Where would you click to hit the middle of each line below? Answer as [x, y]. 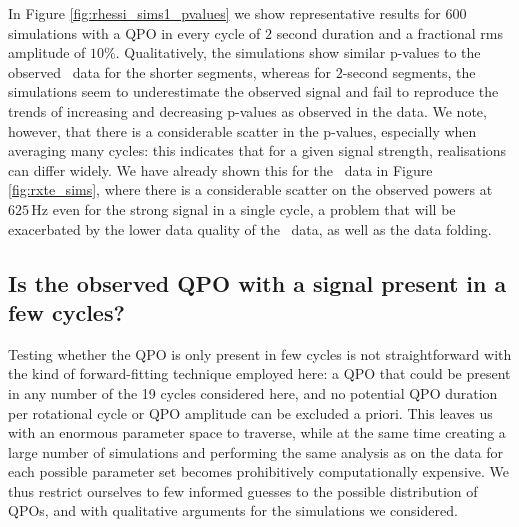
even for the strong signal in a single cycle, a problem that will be [254, 208]
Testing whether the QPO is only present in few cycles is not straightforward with [260, 353]
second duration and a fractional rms [389, 32]
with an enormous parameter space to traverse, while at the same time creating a [257, 432]
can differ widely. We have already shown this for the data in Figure [220, 169]
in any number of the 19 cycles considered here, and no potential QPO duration [253, 392]
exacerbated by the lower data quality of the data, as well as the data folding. [250, 228]
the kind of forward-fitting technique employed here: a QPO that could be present [259, 373]
